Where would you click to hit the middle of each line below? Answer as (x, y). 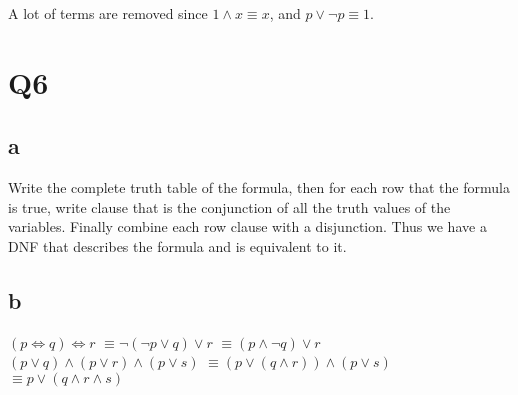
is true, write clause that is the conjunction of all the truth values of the (229, 206)
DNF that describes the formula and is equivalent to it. (177, 245)
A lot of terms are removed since (108, 13)
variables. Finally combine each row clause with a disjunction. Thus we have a (247, 226)
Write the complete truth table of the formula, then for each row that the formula (259, 187)
